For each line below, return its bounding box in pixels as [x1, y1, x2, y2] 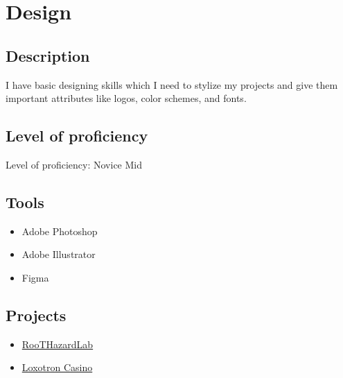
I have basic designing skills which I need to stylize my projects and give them [6, 77, 338, 92]
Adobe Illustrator [21, 247, 96, 261]
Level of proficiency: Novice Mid [6, 157, 143, 171]
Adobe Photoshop [21, 223, 98, 238]
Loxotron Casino [21, 360, 93, 375]
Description [6, 44, 90, 66]
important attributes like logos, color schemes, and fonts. [6, 91, 247, 105]
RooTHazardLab [21, 336, 94, 351]
